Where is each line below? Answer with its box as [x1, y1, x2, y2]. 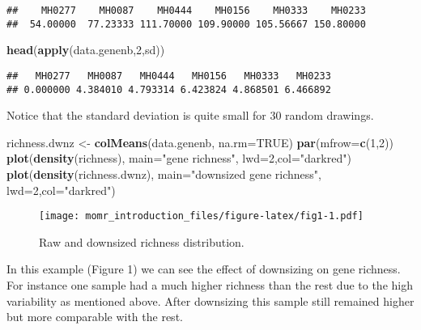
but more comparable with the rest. [6, 308, 183, 325]
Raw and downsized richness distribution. [39, 233, 245, 250]
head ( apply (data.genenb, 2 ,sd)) [6, 41, 165, 58]
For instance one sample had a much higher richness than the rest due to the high [6, 277, 413, 294]
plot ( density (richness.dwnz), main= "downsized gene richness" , [6, 166, 321, 182]
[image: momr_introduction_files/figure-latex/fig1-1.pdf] [39, 210, 364, 222]
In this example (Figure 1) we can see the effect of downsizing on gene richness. [6, 260, 401, 277]
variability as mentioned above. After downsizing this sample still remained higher [6, 292, 415, 309]
